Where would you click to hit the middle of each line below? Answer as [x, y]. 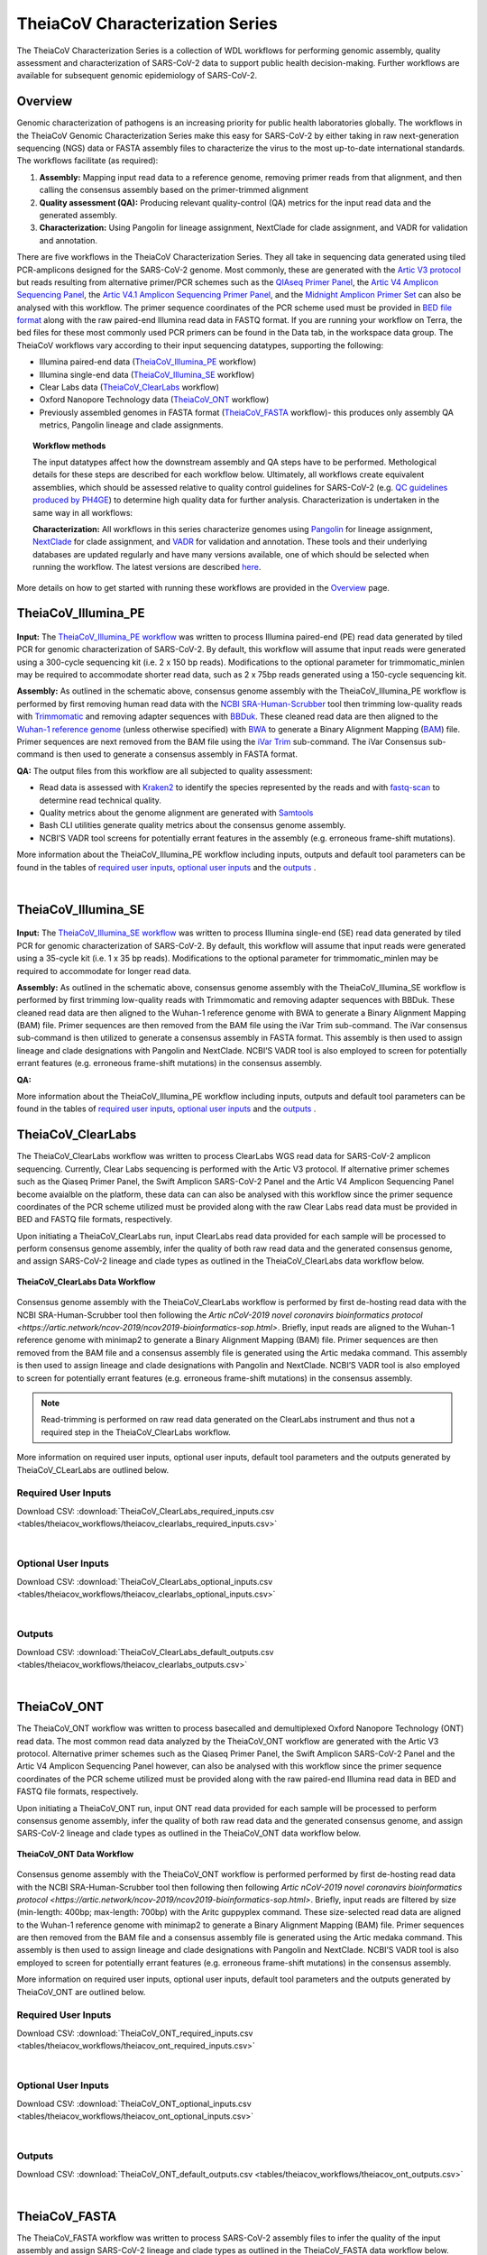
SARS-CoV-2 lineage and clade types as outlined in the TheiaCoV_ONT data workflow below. [189, 1833]
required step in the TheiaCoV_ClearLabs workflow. [136, 1432]
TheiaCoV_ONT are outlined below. [81, 1992]
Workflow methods [69, 446]
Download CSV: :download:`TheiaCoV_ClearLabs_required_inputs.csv [146, 1511]
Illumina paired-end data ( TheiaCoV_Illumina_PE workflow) [148, 362]
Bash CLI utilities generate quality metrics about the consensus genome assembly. [193, 825]
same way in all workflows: [83, 512]
